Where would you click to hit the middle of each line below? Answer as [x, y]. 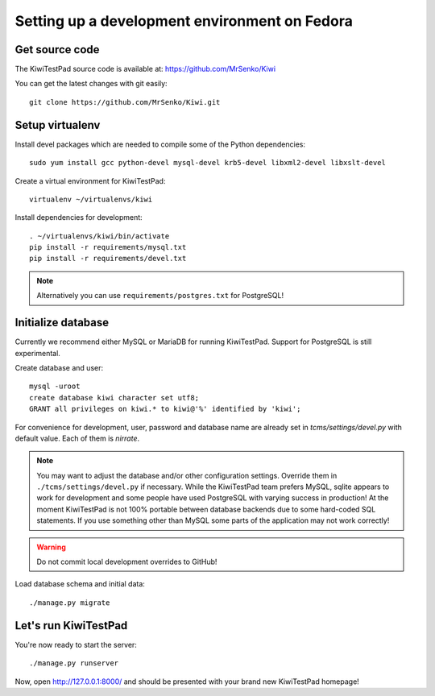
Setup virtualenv [58, 125]
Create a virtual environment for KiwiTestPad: [90, 180]
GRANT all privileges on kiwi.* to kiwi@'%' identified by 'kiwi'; [165, 409]
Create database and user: [59, 367]
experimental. [37, 353]
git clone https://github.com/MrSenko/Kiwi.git [125, 102]
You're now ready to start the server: [76, 644]
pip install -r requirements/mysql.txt [108, 247]
